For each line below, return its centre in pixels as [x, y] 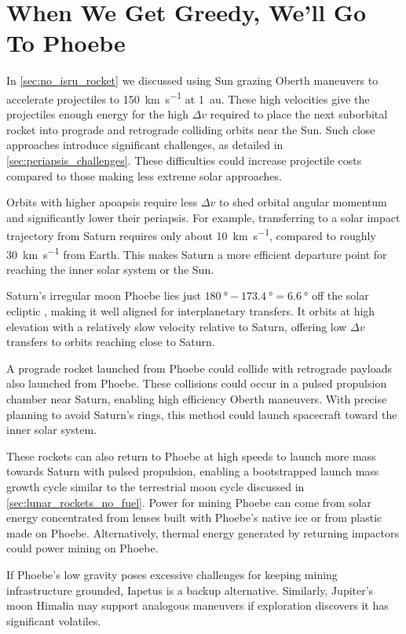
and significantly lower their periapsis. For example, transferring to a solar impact [203, 217]
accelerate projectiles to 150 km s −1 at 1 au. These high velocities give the [188, 97]
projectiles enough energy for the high [97, 114]
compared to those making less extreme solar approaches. [144, 175]
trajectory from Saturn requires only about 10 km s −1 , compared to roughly [191, 234]
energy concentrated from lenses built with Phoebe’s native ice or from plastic [194, 517]
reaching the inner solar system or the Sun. [110, 269]
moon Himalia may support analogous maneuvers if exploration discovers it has [198, 605]
